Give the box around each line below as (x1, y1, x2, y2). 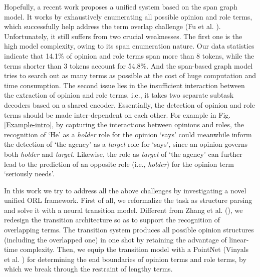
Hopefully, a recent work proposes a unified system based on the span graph (4, 2, 237, 12)
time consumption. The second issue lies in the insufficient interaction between (4, 80, 245, 90)
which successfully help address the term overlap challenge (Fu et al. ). (4, 21, 221, 32)
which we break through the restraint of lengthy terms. (4, 263, 173, 274)
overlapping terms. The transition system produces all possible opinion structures (4, 224, 254, 235)
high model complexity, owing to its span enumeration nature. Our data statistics (4, 41, 254, 51)
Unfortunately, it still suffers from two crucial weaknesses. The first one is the (4, 31, 242, 41)
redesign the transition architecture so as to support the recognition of (4, 214, 220, 225)
